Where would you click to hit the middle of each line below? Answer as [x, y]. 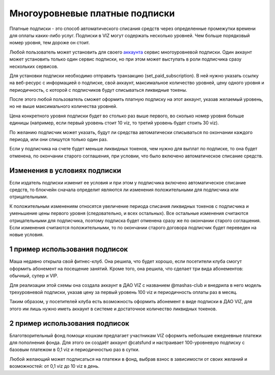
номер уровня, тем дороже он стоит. [50, 43]
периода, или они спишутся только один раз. [59, 140]
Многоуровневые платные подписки [92, 13]
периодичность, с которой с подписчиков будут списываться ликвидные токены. [98, 90]
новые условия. [26, 235]
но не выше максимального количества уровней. [63, 106]
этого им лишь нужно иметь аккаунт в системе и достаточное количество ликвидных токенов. [113, 309]
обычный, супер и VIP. [34, 276]
